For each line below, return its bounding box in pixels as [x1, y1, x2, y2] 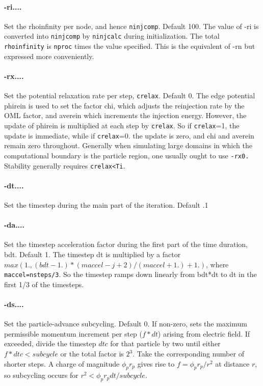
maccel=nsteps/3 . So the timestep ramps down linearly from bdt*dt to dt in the [4, 269, 257, 280]
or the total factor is [60, 348, 124, 359]
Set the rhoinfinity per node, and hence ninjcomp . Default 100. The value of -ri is [4, 20, 259, 31]
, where [205, 259, 229, 269]
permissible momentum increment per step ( [4, 328, 142, 339]
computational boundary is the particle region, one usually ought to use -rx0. [4, 150, 249, 160]
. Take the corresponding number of [133, 348, 244, 359]
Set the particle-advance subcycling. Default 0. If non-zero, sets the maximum [4, 318, 247, 329]
